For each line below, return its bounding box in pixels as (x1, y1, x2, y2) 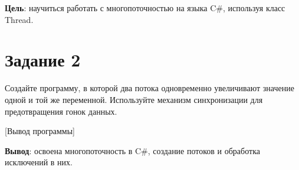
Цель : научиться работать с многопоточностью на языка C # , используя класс (5, 2, 285, 14)
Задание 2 (5, 48, 81, 72)
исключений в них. (5, 156, 73, 168)
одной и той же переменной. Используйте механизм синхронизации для (5, 93, 263, 105)
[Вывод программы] (5, 125, 75, 137)
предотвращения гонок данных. (5, 105, 117, 117)
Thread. (5, 13, 34, 25)
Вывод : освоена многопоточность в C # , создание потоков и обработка (5, 144, 260, 156)
